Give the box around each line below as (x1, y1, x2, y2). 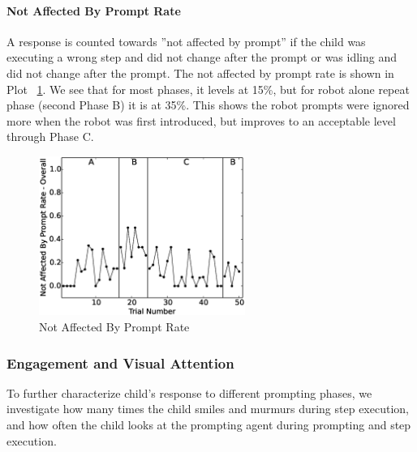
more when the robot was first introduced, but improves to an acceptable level (6, 112, 396, 129)
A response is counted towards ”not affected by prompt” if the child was (6, 32, 366, 49)
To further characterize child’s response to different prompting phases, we (6, 384, 372, 401)
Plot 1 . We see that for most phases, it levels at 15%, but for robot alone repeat (6, 80, 410, 97)
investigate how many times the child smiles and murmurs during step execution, (6, 400, 409, 417)
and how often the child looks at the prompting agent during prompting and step (6, 416, 411, 433)
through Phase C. (6, 128, 94, 145)
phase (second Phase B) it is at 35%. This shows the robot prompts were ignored (6, 96, 410, 113)
